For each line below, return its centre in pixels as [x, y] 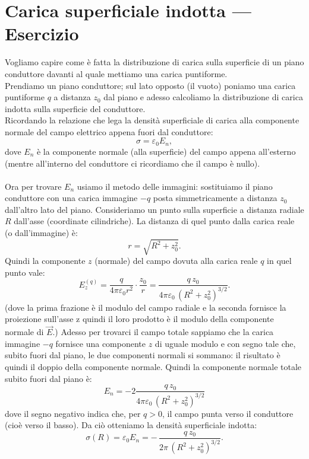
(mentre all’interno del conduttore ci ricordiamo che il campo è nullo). [133, 163]
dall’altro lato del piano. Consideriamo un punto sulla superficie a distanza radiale [154, 209]
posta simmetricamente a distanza [215, 198]
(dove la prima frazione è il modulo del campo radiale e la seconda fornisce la [146, 307]
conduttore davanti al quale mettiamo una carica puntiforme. [116, 73]
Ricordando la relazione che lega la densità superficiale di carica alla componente [152, 120]
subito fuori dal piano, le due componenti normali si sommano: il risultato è [143, 355]
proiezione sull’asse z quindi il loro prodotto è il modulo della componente [139, 319]
